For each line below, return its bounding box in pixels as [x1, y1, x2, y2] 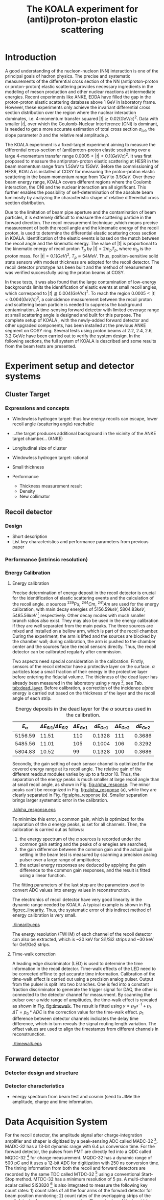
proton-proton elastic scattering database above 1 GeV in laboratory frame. [5, 99, 157, 105]
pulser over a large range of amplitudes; [19, 856, 100, 862]
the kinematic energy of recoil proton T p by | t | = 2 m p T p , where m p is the [5, 246, 151, 253]
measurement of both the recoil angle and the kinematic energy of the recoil [5, 225, 159, 231]
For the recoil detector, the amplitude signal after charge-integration [5, 1132, 142, 1138]
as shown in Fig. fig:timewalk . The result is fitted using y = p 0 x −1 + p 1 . [12, 1002, 153, 1010]
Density [19, 488, 35, 494]
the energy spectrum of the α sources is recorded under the [19, 836, 141, 842]
